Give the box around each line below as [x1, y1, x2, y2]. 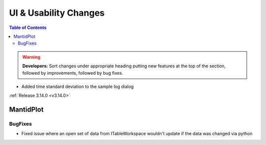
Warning [22, 54, 40, 60]
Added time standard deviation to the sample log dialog [21, 84, 134, 89]
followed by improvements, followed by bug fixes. [22, 70, 123, 76]
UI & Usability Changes [9, 7, 105, 18]
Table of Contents [9, 25, 47, 30]
